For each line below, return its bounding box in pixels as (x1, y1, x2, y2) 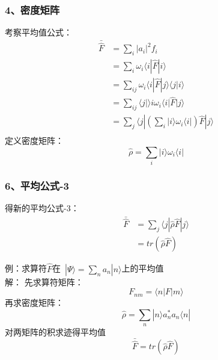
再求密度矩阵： (5, 296, 64, 309)
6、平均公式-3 (5, 178, 69, 193)
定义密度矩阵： (5, 134, 64, 147)
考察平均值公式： (5, 26, 72, 39)
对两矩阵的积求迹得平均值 (5, 326, 106, 338)
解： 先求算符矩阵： (5, 275, 83, 288)
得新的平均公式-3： (5, 202, 79, 214)
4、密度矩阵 (5, 2, 60, 17)
